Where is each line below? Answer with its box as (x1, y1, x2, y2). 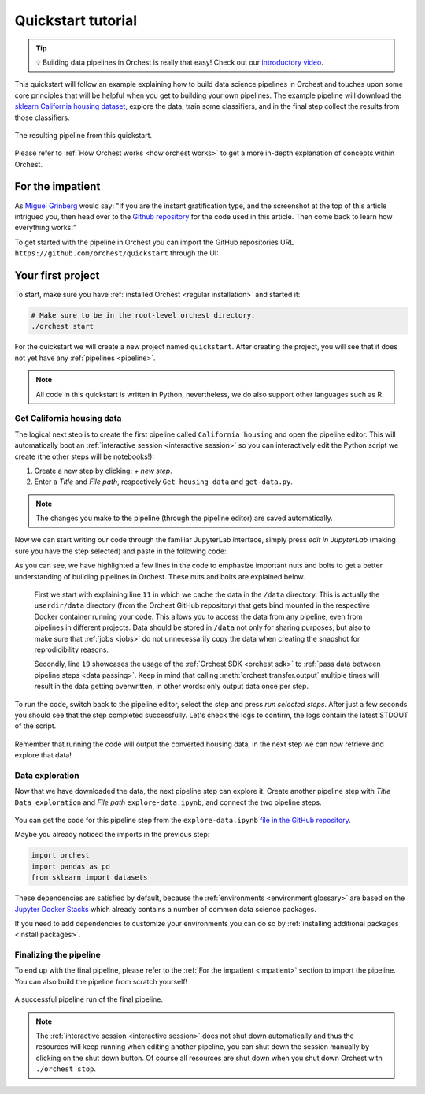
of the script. (14, 721, 57, 731)
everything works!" (14, 223, 76, 233)
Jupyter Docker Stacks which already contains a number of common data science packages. (14, 904, 316, 914)
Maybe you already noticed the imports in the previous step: (14, 830, 210, 839)
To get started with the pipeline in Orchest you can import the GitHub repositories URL (14, 237, 294, 247)
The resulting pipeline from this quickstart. (14, 130, 153, 140)
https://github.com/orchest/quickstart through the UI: (14, 248, 220, 258)
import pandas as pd (31, 861, 110, 871)
